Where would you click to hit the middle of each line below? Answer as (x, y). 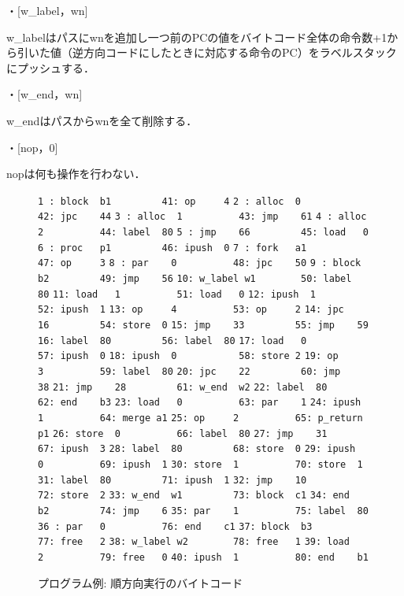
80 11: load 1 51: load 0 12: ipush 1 (177, 294)
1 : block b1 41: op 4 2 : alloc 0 (169, 201)
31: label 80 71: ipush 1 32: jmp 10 (172, 480)
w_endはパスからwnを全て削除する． (102, 120)
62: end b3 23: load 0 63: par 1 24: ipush (200, 403)
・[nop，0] (32, 147)
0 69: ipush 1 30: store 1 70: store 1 (200, 464)
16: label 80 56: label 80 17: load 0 (172, 341)
